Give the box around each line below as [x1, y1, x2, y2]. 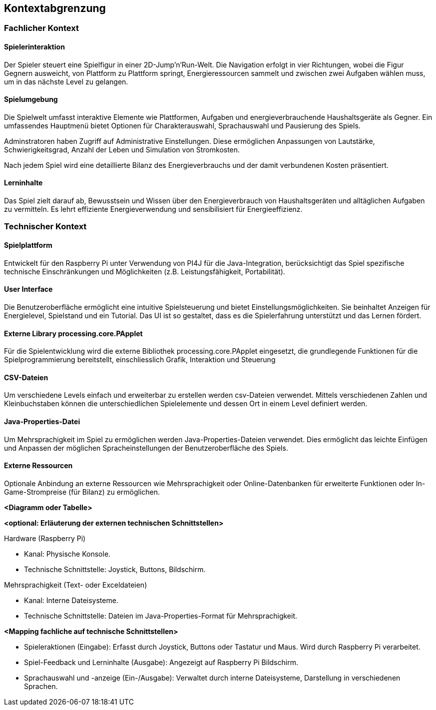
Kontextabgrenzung [4, 2, 106, 14]
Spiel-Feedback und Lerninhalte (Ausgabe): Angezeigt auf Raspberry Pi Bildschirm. [24, 658, 298, 667]
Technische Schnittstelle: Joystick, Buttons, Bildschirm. [24, 565, 206, 574]
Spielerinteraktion [4, 42, 65, 51]
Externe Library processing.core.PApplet [4, 329, 143, 338]
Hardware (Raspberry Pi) [4, 534, 86, 543]
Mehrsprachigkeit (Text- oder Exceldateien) [4, 580, 147, 589]
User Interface [4, 285, 53, 294]
